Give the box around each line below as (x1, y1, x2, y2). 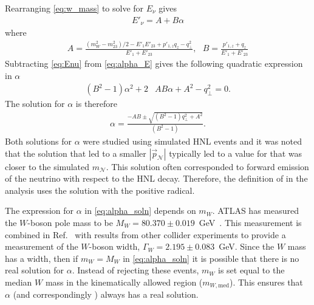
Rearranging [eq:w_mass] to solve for (5, 2, 144, 14)
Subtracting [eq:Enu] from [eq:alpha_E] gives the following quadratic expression (5, 57, 303, 70)
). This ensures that (229, 275, 303, 288)
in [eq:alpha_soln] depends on (84, 204, 196, 217)
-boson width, (89, 240, 140, 253)
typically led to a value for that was (169, 146, 302, 159)
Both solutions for (5, 134, 72, 147)
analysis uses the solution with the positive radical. (5, 183, 195, 196)
